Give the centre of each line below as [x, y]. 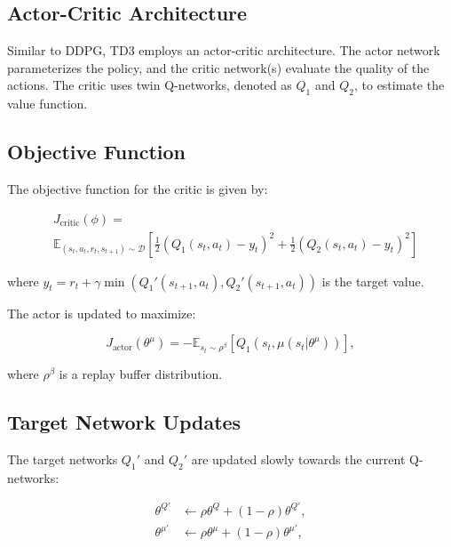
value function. [47, 104]
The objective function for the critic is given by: [138, 188]
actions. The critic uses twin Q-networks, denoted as [150, 85]
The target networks [63, 459]
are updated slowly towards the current [298, 459]
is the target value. [373, 281]
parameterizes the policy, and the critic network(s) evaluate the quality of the [218, 67]
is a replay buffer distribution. [141, 374]
